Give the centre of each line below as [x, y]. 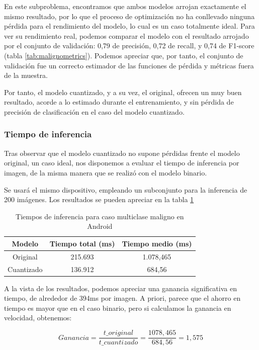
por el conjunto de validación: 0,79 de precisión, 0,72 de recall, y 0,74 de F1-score [129, 46]
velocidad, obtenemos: [38, 318]
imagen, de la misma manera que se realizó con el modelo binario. [106, 172]
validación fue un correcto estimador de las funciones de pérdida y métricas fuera [129, 65]
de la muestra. [26, 75]
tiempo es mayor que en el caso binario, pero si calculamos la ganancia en [118, 308]
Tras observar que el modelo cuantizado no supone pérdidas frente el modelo [122, 153]
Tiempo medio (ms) [157, 243]
